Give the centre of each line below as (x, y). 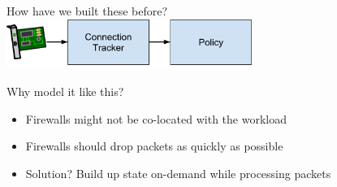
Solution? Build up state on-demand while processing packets (178, 173)
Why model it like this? (65, 91)
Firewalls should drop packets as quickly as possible (154, 146)
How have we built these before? (87, 11)
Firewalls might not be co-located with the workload (156, 118)
